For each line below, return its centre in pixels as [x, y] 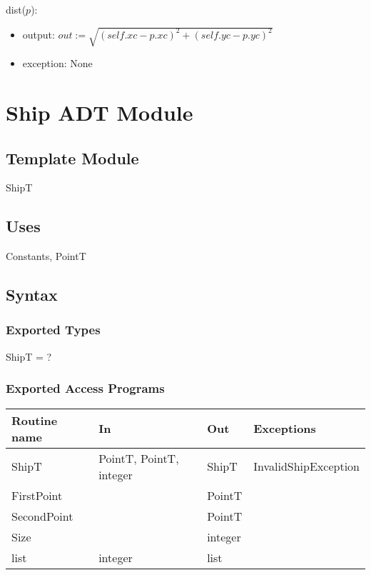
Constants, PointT [46, 256]
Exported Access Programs [85, 388]
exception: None [57, 63]
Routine [35, 420]
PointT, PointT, [139, 458]
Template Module [72, 157]
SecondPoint [42, 516]
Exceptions [285, 429]
